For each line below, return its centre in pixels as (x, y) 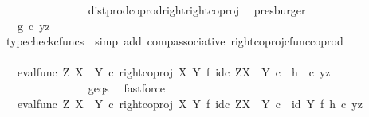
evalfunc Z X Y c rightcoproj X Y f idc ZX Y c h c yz (174, 72)
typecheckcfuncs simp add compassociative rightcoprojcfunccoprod (175, 41)
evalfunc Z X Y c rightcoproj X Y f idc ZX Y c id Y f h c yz (190, 103)
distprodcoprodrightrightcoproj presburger (197, 10)
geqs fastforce (126, 87)
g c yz (33, 25)
